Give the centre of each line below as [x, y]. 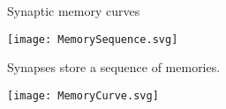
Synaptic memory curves [74, 11]
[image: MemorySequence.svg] [93, 39]
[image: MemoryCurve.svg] [83, 95]
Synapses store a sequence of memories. [114, 67]
